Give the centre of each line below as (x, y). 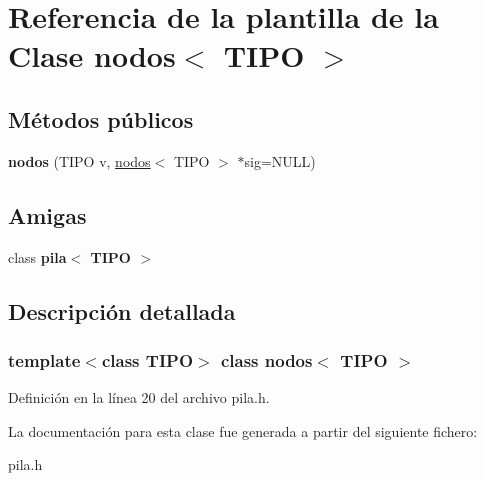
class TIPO (147, 359)
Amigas (47, 214)
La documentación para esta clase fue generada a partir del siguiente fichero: (243, 430)
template (44, 359)
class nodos (266, 359)
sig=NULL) (280, 160)
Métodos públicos (101, 118)
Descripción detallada (122, 310)
